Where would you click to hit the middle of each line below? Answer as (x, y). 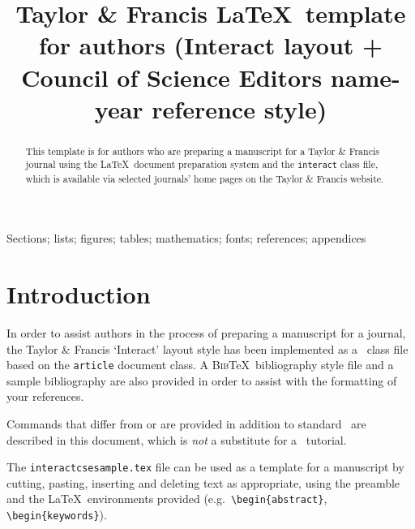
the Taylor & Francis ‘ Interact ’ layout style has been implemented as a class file (207, 348)
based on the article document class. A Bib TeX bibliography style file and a (200, 365)
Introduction (79, 293)
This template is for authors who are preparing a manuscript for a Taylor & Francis (202, 151)
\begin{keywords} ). (57, 515)
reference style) (240, 108)
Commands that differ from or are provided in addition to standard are (186, 423)
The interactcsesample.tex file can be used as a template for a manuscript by (205, 467)
